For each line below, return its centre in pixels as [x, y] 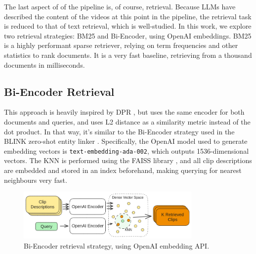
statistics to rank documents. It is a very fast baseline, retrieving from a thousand [128, 55]
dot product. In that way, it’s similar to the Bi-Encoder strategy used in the [119, 131]
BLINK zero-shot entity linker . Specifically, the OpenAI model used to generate [126, 141]
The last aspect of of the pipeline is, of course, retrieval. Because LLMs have [120, 6]
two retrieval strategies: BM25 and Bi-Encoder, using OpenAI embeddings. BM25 [128, 35]
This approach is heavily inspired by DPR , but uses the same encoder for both [124, 112]
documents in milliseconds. [44, 64]
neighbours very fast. [36, 180]
